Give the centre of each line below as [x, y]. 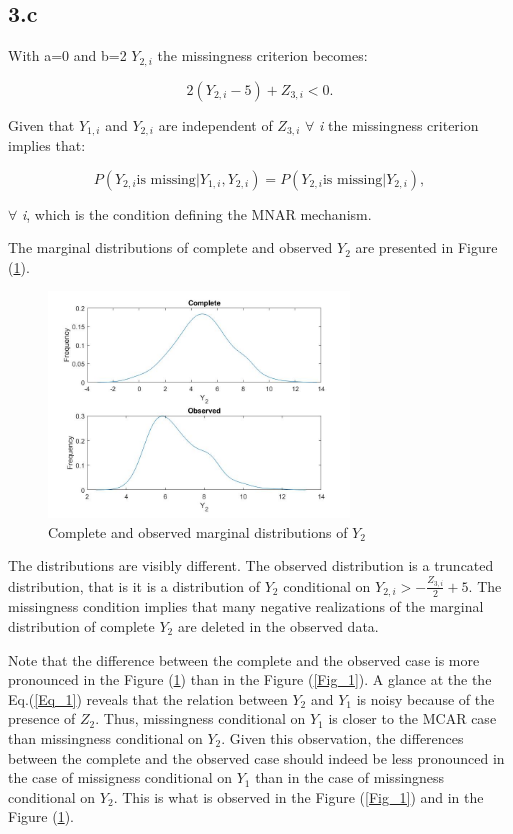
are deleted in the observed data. [278, 626]
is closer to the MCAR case [412, 718]
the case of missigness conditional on [120, 777]
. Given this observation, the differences [342, 738]
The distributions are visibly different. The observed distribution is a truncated [251, 565]
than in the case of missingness [350, 777]
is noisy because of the [425, 698]
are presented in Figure [426, 247]
